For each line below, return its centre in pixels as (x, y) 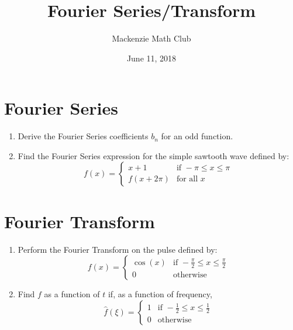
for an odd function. (197, 136)
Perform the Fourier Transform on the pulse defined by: (118, 249)
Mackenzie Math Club (151, 38)
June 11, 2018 (151, 58)
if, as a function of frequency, (160, 294)
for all (187, 179)
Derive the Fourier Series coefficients (83, 136)
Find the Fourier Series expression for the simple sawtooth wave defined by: (154, 155)
